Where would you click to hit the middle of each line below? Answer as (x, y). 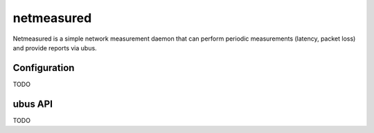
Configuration (44, 68)
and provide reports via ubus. (55, 48)
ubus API (33, 104)
